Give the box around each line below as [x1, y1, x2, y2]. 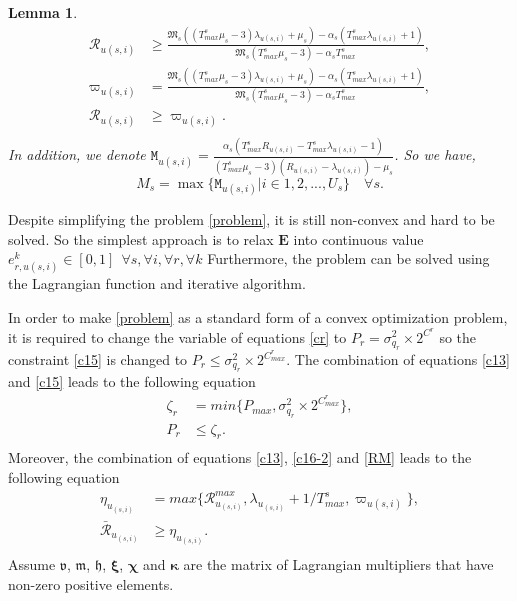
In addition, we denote [8, 144, 146, 165]
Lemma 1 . [8, 2, 78, 22]
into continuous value [293, 228, 424, 249]
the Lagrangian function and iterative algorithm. [8, 273, 306, 294]
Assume [8, 554, 56, 575]
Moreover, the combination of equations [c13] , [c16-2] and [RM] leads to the [8, 447, 472, 468]
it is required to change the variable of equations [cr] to [8, 326, 347, 347]
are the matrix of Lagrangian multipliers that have [183, 554, 494, 575]
